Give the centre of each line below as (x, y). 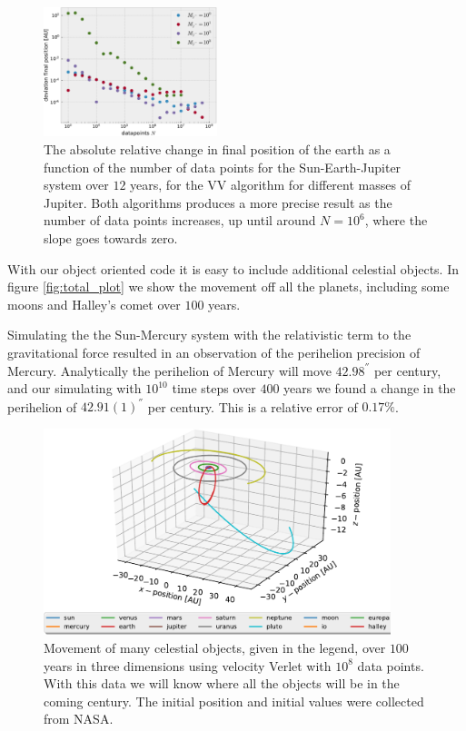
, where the (396, 220)
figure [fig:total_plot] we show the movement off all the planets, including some (228, 286)
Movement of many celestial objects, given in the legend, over (215, 647)
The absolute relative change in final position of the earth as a (217, 149)
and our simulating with (74, 388)
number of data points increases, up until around (180, 220)
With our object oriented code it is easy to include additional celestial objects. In (233, 268)
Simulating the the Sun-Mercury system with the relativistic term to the (209, 335)
